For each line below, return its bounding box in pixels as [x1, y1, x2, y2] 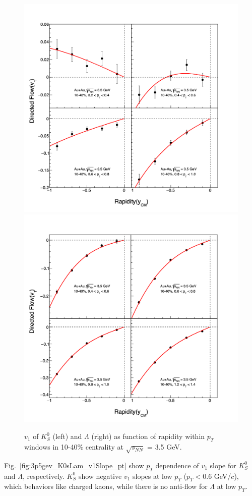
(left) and [52, 431, 82, 442]
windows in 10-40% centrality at [24, 442, 123, 452]
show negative [78, 470, 122, 481]
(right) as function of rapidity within [91, 431, 205, 442]
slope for [210, 460, 236, 470]
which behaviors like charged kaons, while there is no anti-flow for [4, 481, 208, 491]
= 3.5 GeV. [147, 442, 182, 452]
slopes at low [132, 470, 172, 481]
